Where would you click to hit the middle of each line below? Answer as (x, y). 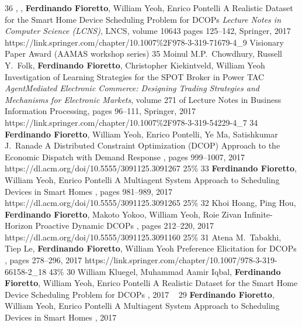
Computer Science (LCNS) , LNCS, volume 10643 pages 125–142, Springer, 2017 (148, 31)
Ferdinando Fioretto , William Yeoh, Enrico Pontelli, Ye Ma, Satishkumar (141, 134)
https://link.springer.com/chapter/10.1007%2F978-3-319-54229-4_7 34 (131, 122)
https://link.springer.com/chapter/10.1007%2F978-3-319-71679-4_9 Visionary (144, 42)
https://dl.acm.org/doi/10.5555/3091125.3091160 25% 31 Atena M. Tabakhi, (143, 237)
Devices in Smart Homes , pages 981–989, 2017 (89, 191)
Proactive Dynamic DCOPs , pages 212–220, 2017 (125, 226)
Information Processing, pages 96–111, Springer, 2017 (100, 111)
